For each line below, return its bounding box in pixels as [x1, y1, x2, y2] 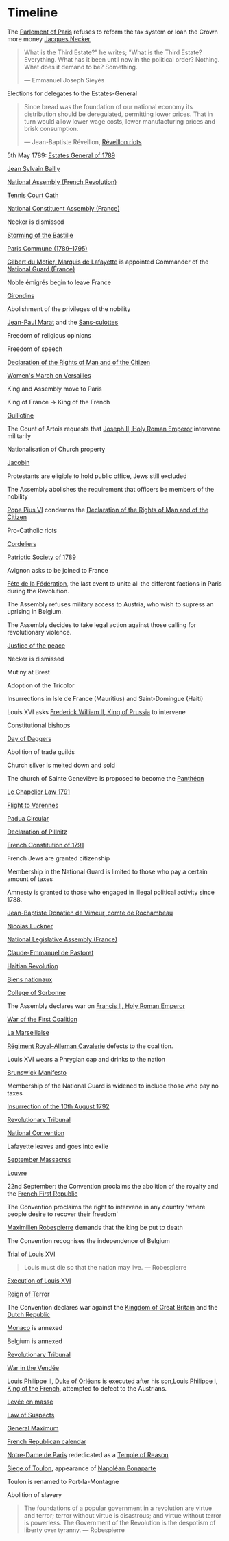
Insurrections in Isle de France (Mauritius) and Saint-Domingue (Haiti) [7, 694, 204, 703]
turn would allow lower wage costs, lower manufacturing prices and [23, 117, 216, 125]
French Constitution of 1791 [7, 841, 84, 849]
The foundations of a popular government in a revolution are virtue [23, 1504, 213, 1512]
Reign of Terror [7, 1290, 50, 1298]
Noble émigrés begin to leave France [7, 278, 112, 286]
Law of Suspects [7, 1411, 55, 1419]
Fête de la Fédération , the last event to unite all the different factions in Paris [7, 579, 222, 588]
